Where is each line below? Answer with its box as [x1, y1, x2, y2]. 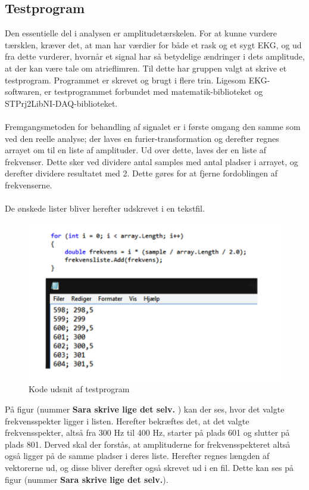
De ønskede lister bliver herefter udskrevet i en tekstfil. [5, 202, 205, 215]
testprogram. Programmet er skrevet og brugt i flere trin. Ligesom [5, 73, 246, 86]
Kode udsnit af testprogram [29, 383, 130, 395]
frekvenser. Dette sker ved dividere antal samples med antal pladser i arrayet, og [5, 155, 298, 168]
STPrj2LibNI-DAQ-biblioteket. [5, 97, 118, 109]
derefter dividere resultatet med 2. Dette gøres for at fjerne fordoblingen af [5, 167, 278, 179]
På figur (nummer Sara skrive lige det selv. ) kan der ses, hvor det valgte [5, 403, 285, 415]
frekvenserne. [5, 178, 52, 191]
